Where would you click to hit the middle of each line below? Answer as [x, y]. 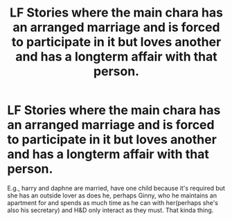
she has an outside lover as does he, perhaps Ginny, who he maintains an [112, 195]
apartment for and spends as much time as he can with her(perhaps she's [113, 202]
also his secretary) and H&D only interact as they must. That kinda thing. [110, 210]
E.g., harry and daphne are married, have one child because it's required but [116, 188]
